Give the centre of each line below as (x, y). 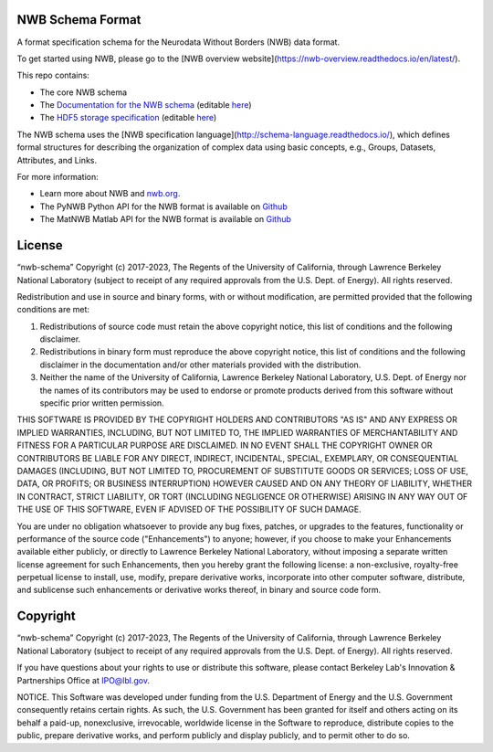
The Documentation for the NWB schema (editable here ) (146, 105)
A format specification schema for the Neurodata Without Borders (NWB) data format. (178, 42)
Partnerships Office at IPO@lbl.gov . (84, 680)
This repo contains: (53, 75)
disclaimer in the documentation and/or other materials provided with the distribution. (200, 365)
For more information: (58, 177)
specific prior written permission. (102, 403)
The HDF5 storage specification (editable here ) (128, 118)
